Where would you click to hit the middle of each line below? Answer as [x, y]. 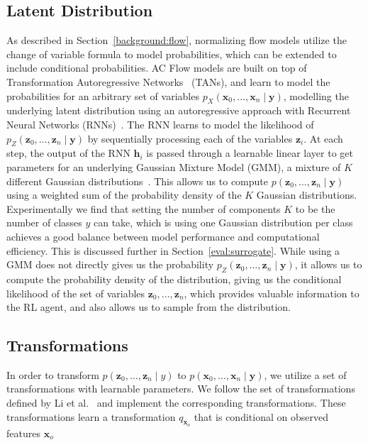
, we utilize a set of [305, 374]
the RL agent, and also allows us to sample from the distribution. [149, 307]
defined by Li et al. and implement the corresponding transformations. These [176, 403]
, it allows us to [328, 264]
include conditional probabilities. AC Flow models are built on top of [157, 68]
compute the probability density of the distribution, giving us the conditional [174, 279]
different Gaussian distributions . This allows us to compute [138, 181]
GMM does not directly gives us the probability [110, 264]
